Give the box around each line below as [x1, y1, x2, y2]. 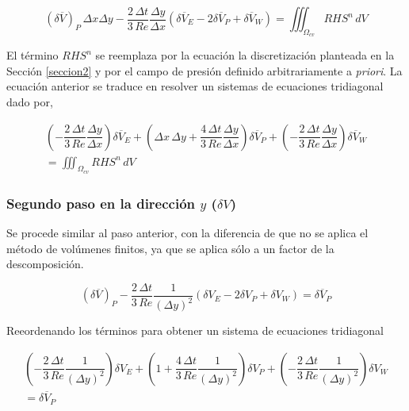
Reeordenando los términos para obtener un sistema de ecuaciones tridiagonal [6, 322, 384, 339]
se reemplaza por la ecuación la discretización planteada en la [95, 47, 395, 63]
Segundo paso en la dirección [6, 193, 196, 213]
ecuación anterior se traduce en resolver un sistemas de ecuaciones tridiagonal [6, 78, 384, 94]
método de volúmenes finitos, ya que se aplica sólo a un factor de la [6, 240, 334, 256]
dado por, [6, 93, 53, 109]
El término [6, 47, 59, 63]
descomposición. [6, 255, 84, 272]
